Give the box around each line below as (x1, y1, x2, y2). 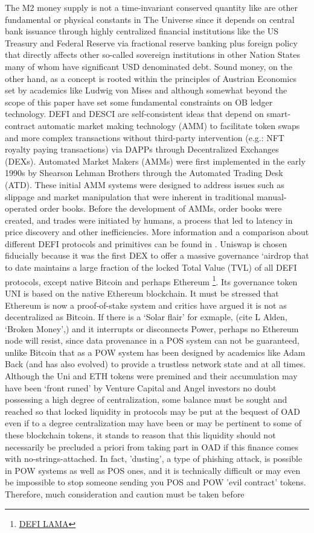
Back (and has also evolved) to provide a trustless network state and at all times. (5, 358, 306, 370)
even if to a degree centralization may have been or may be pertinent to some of (5, 417, 301, 429)
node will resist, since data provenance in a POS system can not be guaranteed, (5, 334, 300, 347)
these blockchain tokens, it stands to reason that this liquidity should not (5, 429, 276, 441)
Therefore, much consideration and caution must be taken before (5, 488, 245, 500)
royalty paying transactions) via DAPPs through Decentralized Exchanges (5, 143, 279, 156)
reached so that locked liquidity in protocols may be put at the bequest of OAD (5, 405, 300, 417)
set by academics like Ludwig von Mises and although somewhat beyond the (5, 84, 287, 96)
